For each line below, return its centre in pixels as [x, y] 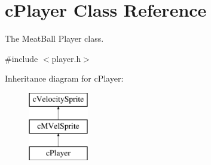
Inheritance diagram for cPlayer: [64, 78]
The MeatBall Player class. [54, 38]
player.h [66, 58]
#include [22, 58]
